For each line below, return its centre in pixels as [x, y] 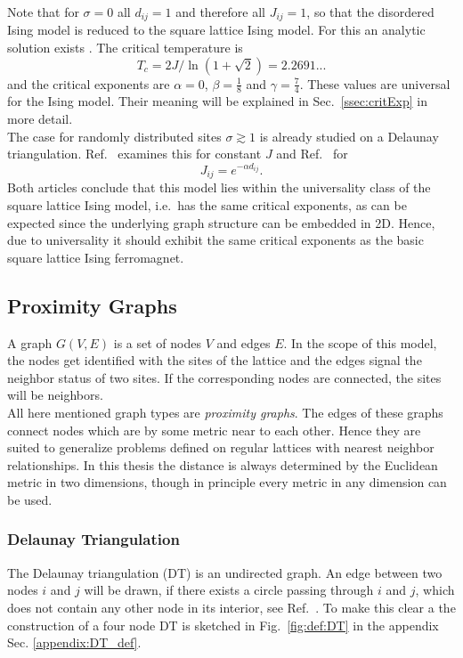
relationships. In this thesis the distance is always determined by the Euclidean [223, 464]
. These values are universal [375, 83]
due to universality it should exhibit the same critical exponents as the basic [215, 240]
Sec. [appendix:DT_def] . [74, 642]
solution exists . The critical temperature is [125, 48]
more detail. [40, 119]
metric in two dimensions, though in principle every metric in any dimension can [227, 482]
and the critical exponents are [89, 83]
